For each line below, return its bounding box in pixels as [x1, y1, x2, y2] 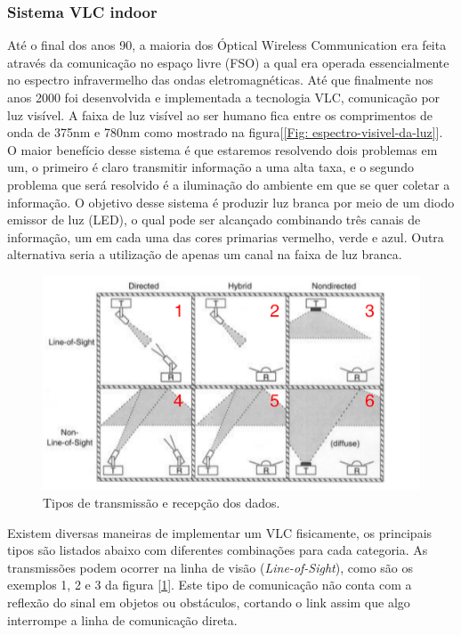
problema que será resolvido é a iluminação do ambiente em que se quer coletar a [7, 175, 450, 193]
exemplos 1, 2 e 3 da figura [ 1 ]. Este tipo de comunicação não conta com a [7, 575, 412, 594]
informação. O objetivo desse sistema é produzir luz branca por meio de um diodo [7, 192, 455, 211]
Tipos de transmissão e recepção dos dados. [43, 493, 280, 512]
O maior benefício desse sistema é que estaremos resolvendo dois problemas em [7, 140, 438, 159]
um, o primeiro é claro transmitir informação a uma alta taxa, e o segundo [7, 158, 414, 176]
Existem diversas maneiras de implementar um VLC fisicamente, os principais [7, 523, 433, 541]
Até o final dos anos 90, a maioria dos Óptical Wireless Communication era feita [7, 36, 447, 54]
